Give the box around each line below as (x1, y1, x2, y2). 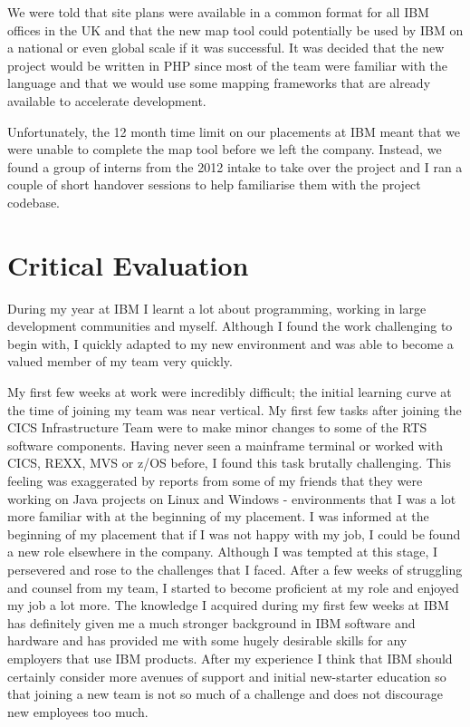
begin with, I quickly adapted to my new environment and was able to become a (7, 334, 454, 353)
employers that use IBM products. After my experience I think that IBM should (7, 648, 453, 667)
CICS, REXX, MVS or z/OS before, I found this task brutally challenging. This (7, 453, 452, 472)
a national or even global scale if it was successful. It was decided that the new (7, 38, 445, 57)
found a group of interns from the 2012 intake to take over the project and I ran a (7, 157, 463, 176)
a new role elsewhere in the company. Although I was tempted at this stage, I (7, 542, 438, 561)
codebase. (7, 192, 61, 211)
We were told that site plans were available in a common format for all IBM (7, 3, 429, 21)
